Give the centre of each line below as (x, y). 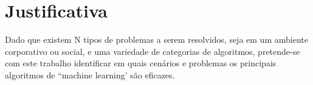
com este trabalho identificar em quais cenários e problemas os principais (141, 63)
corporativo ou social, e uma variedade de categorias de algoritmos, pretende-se (153, 51)
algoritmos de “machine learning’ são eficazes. (90, 74)
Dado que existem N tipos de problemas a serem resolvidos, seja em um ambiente (156, 39)
